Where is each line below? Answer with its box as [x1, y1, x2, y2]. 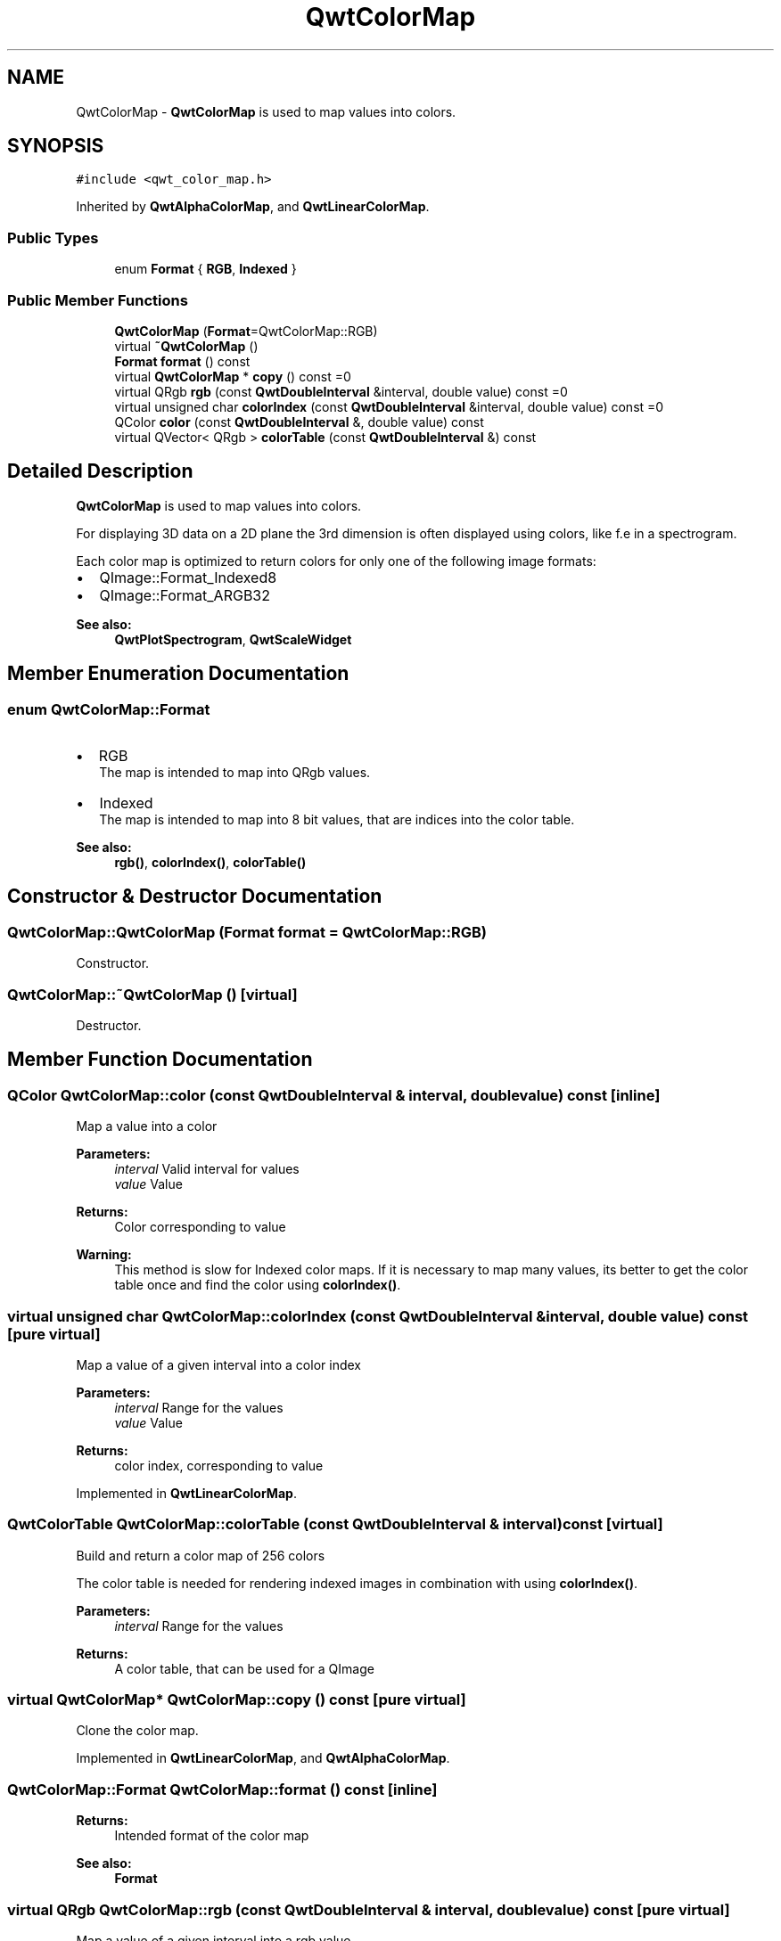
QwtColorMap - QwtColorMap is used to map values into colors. [76, 103, 456, 119]
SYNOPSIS [7, 135, 104, 158]
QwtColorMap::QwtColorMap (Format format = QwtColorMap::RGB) [7, 922, 487, 941]
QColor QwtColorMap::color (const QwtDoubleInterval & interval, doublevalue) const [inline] [7, 1085, 661, 1104]
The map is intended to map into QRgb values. [99, 765, 371, 780]
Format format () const [114, 353, 251, 369]
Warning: [76, 1247, 132, 1263]
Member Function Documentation [7, 1048, 313, 1071]
